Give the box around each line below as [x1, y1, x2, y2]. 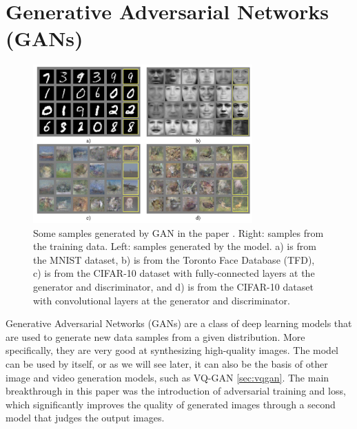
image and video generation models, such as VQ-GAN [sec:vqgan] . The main [6, 370, 329, 384]
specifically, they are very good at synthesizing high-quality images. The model [6, 343, 338, 357]
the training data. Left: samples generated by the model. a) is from [33, 239, 316, 253]
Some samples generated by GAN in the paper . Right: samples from [33, 225, 324, 240]
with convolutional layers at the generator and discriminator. [33, 293, 290, 307]
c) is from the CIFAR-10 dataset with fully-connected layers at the [33, 266, 315, 280]
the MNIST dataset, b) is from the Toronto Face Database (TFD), [33, 252, 315, 266]
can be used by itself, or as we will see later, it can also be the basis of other [6, 357, 328, 371]
